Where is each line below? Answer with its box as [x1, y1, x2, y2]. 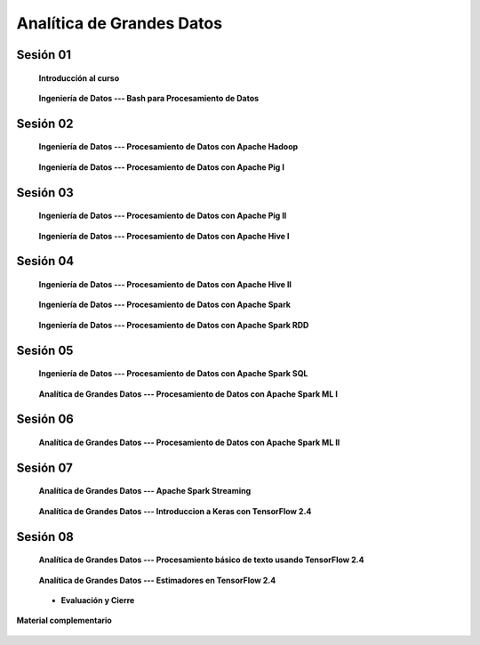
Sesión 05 [16, 343, 74, 358]
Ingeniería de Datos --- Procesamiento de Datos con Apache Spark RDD [38, 319, 309, 330]
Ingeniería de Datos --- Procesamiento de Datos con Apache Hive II [38, 278, 292, 289]
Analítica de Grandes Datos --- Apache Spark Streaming [38, 486, 252, 496]
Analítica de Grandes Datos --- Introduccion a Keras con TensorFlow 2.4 [38, 505, 312, 516]
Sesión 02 [16, 116, 75, 131]
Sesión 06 [16, 412, 75, 427]
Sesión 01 [16, 47, 71, 62]
